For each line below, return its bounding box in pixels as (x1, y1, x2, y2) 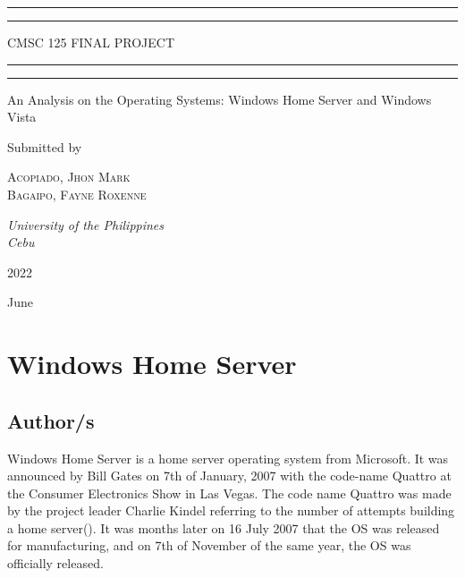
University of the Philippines (7, 215, 165, 234)
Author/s (7, 406, 95, 434)
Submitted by (7, 137, 82, 156)
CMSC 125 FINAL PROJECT (7, 33, 175, 51)
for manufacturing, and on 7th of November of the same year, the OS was (7, 536, 411, 555)
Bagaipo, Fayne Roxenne (7, 184, 147, 203)
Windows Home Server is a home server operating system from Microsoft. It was (7, 448, 449, 467)
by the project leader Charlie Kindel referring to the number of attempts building (7, 501, 455, 520)
